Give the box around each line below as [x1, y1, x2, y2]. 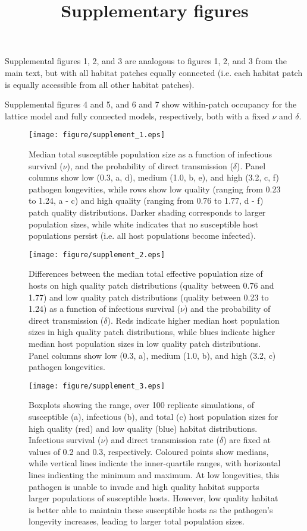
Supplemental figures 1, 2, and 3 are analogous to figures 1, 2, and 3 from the [5, 55, 287, 67]
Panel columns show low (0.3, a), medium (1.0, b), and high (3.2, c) [29, 349, 276, 361]
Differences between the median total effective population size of [29, 267, 263, 280]
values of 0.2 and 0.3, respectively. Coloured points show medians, [29, 445, 269, 457]
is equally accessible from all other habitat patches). [5, 78, 195, 90]
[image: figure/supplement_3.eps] [29, 381, 165, 390]
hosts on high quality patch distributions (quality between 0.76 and [29, 279, 274, 291]
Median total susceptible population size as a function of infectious [29, 148, 272, 160]
